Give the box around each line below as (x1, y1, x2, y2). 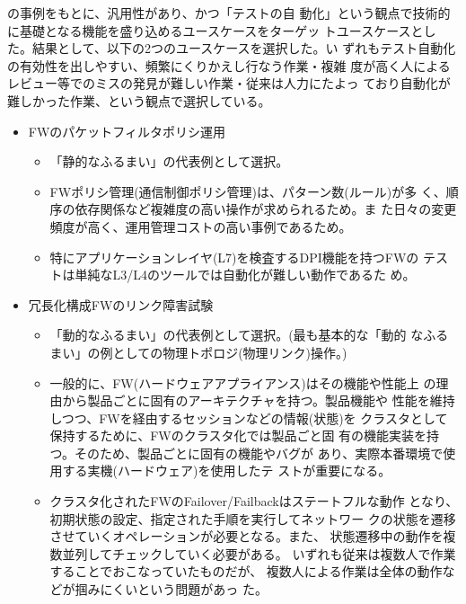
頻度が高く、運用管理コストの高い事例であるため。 (49, 217, 352, 235)
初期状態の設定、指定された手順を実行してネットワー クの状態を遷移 (49, 509, 456, 528)
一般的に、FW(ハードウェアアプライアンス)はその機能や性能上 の (49, 373, 436, 392)
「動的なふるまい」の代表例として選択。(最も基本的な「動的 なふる (49, 325, 449, 344)
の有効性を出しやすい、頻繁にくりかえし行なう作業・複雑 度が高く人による (7, 56, 451, 75)
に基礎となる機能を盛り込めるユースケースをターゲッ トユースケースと (7, 21, 424, 40)
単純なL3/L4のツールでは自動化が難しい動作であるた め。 (75, 265, 416, 284)
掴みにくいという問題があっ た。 (75, 580, 268, 599)
